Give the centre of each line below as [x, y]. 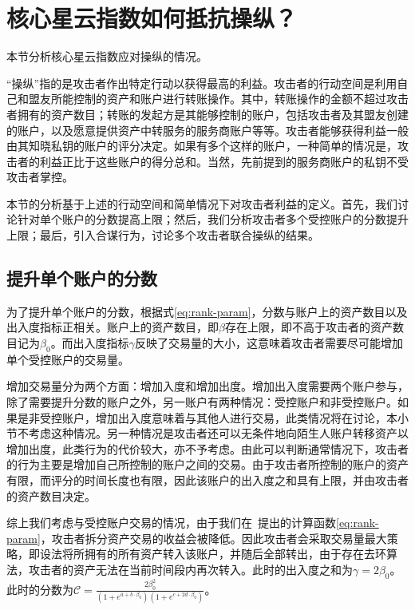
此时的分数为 [40, 589]
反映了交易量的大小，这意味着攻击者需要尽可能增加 [269, 343]
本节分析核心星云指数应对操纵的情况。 [107, 56]
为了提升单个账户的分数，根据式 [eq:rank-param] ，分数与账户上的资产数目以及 [207, 311]
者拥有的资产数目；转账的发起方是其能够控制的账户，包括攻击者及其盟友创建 [207, 114]
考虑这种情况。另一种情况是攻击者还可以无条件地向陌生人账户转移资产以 [218, 433]
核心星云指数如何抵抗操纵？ [152, 18]
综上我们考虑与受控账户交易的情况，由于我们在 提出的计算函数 [171, 523]
